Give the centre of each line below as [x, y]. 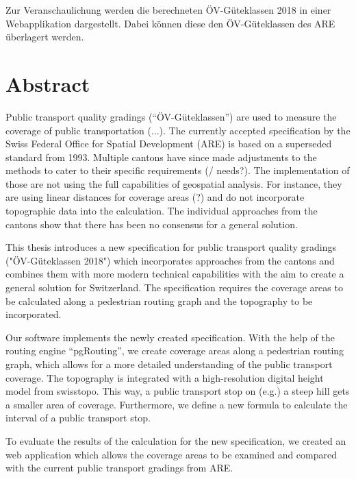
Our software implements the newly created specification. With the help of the [170, 337]
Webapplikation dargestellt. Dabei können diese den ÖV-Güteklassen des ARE [170, 23]
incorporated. [34, 314]
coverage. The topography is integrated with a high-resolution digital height [165, 377]
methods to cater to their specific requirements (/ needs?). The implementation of [178, 170]
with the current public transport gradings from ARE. [119, 468]
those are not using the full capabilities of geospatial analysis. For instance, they [174, 183]
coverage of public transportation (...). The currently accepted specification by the [178, 130]
